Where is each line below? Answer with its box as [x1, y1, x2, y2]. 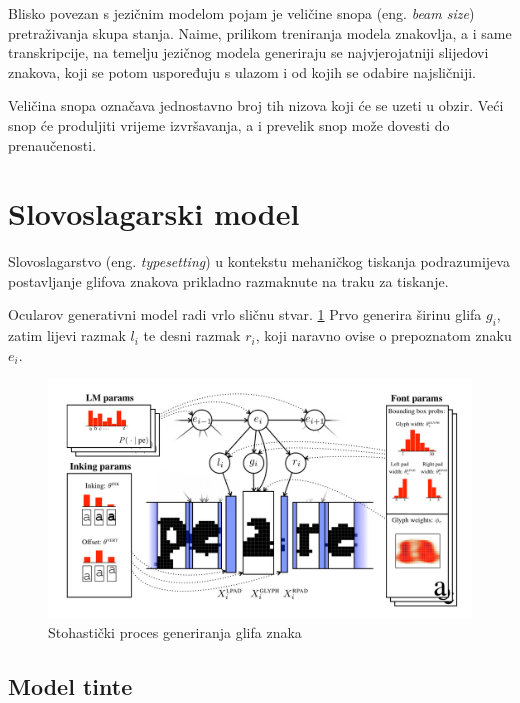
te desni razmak [143, 325, 241, 346]
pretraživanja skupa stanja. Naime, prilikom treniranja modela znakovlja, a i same [8, 22, 512, 43]
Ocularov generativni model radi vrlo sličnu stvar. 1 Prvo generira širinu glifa [8, 304, 482, 325]
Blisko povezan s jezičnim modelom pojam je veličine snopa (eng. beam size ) [8, 3, 475, 23]
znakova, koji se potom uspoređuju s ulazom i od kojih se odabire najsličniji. [8, 61, 476, 82]
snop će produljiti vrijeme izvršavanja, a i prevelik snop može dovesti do [8, 114, 450, 135]
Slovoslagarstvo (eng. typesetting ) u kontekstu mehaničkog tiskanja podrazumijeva [8, 251, 510, 272]
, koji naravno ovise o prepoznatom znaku [255, 325, 512, 346]
